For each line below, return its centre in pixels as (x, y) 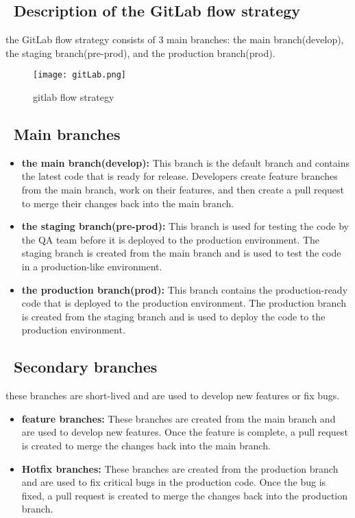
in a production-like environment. (92, 266)
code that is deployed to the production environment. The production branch (184, 303)
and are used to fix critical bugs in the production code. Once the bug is (174, 482)
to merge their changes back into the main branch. (128, 203)
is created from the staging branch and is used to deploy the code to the (173, 316)
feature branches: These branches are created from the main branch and (179, 418)
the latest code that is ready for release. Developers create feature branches (180, 176)
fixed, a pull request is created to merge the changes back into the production (184, 495)
